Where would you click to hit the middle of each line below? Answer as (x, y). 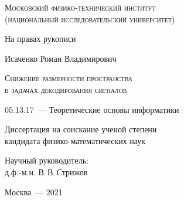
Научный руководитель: (47, 160)
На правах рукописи (40, 39)
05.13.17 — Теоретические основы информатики (92, 109)
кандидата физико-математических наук (75, 140)
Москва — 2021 (34, 191)
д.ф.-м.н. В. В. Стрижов (46, 171)
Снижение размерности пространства (69, 78)
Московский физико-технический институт (80, 7)
